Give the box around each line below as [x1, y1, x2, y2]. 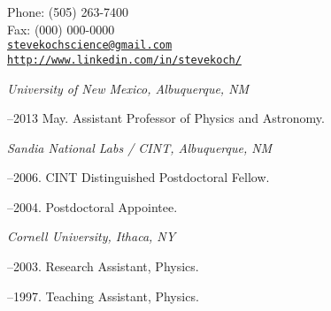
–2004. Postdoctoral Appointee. [7, 197, 178, 216]
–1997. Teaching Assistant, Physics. [7, 286, 199, 305]
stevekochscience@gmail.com [7, 39, 173, 52]
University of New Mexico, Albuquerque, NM [7, 79, 250, 97]
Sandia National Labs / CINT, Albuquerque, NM [7, 138, 273, 156]
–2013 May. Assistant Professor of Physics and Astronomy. [7, 109, 325, 127]
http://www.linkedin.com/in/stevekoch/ [7, 53, 242, 66]
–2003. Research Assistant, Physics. [7, 257, 199, 276]
